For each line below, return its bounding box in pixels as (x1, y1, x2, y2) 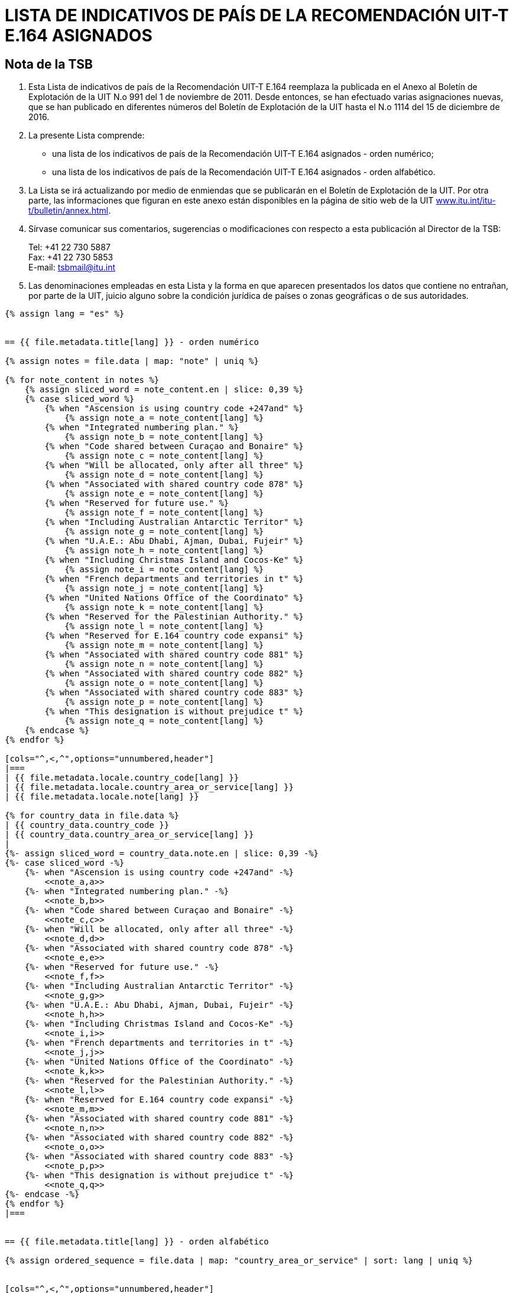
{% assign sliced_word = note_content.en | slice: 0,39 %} (24, 385, 304, 395)
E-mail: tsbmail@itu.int (28, 262, 116, 273)
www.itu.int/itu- (436, 195, 496, 206)
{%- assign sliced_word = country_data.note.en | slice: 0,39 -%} (5, 849, 319, 859)
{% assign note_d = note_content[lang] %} (64, 470, 264, 480)
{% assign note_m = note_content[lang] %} (64, 640, 264, 650)
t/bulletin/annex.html (28, 205, 109, 216)
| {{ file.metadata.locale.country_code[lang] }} (5, 773, 239, 783)
